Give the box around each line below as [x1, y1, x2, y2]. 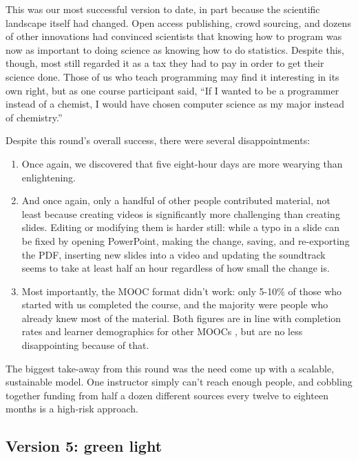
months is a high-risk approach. [6, 401, 138, 416]
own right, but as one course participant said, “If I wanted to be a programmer [6, 83, 339, 97]
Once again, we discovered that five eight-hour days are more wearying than [21, 156, 343, 170]
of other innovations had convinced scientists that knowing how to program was [6, 29, 342, 43]
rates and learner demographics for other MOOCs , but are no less [21, 324, 303, 339]
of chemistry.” [6, 110, 63, 124]
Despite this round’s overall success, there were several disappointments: [6, 133, 310, 148]
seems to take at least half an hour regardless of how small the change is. [21, 261, 330, 275]
